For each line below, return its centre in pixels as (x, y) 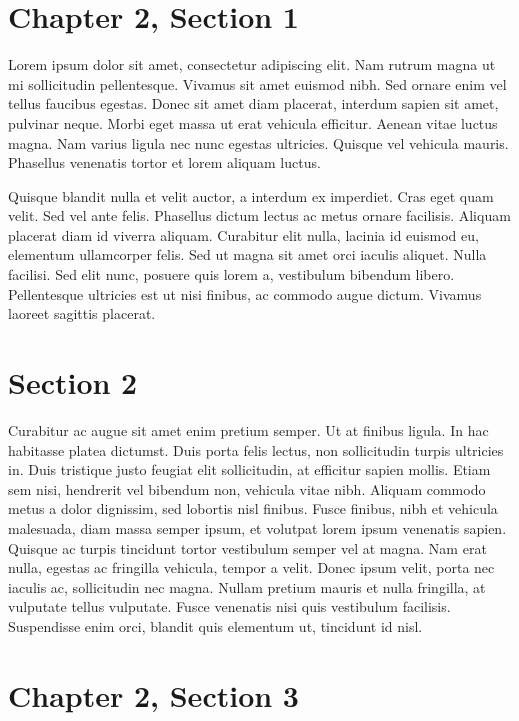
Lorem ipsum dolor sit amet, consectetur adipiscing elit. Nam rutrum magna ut (252, 64)
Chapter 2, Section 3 (153, 694)
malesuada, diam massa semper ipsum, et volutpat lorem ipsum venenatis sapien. (257, 527)
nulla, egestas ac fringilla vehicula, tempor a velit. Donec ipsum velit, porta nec (251, 567)
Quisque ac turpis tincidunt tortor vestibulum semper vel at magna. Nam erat (247, 547)
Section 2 (73, 382)
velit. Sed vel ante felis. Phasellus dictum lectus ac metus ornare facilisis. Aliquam (259, 215)
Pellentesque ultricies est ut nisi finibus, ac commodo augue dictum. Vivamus (245, 293)
